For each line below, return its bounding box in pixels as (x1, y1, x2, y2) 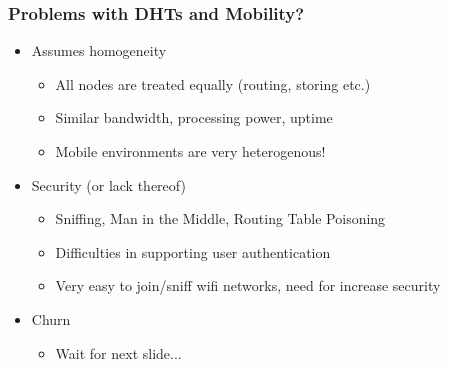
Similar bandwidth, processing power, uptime (55, 107, 333, 128)
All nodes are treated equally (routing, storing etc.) (55, 73, 371, 94)
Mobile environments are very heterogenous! (55, 141, 326, 161)
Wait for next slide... (55, 342, 182, 363)
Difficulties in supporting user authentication (55, 241, 331, 262)
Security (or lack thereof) (31, 174, 186, 195)
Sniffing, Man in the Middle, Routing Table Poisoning (55, 208, 386, 229)
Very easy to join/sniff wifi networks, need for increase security (55, 275, 441, 296)
